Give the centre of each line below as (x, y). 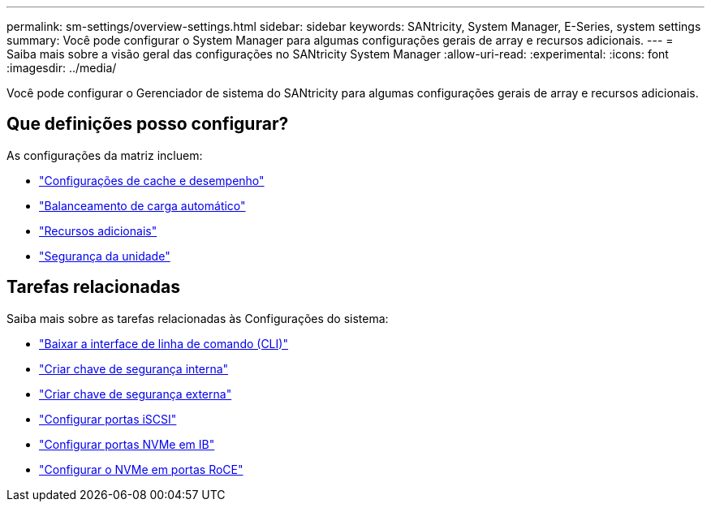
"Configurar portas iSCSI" (108, 419)
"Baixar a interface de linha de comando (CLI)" (164, 343)
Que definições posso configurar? (148, 124)
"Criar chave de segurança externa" (136, 394)
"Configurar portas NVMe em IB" (127, 444)
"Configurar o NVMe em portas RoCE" (141, 469)
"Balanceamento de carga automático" (142, 205)
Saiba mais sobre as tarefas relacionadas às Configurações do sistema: (198, 318)
